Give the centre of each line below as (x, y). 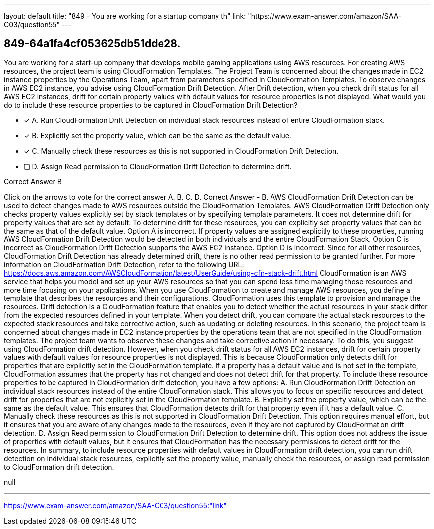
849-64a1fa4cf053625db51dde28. (92, 44)
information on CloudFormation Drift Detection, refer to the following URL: (124, 264)
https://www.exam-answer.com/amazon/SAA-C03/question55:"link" (115, 505)
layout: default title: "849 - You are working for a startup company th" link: (125, 16)
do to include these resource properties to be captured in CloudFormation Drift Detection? (151, 105)
